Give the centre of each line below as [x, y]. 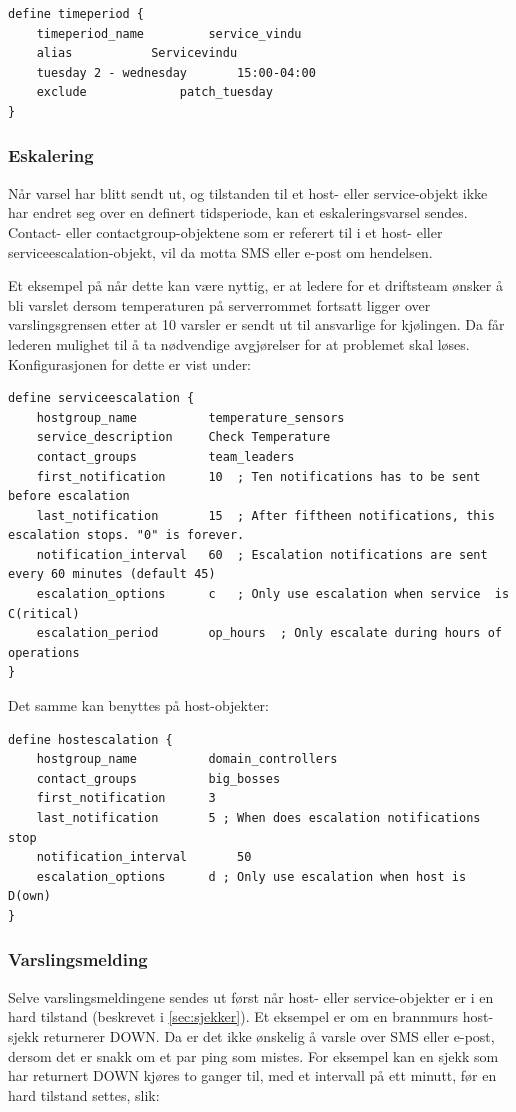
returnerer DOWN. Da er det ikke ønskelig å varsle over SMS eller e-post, [269, 1035]
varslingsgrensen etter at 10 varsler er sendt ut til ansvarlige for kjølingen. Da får [256, 324]
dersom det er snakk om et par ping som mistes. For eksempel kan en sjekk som [253, 1055]
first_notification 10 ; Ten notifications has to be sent [258, 476]
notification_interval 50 [144, 857]
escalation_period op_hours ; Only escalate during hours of [269, 633]
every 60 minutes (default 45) [112, 574]
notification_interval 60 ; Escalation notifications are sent [262, 554]
